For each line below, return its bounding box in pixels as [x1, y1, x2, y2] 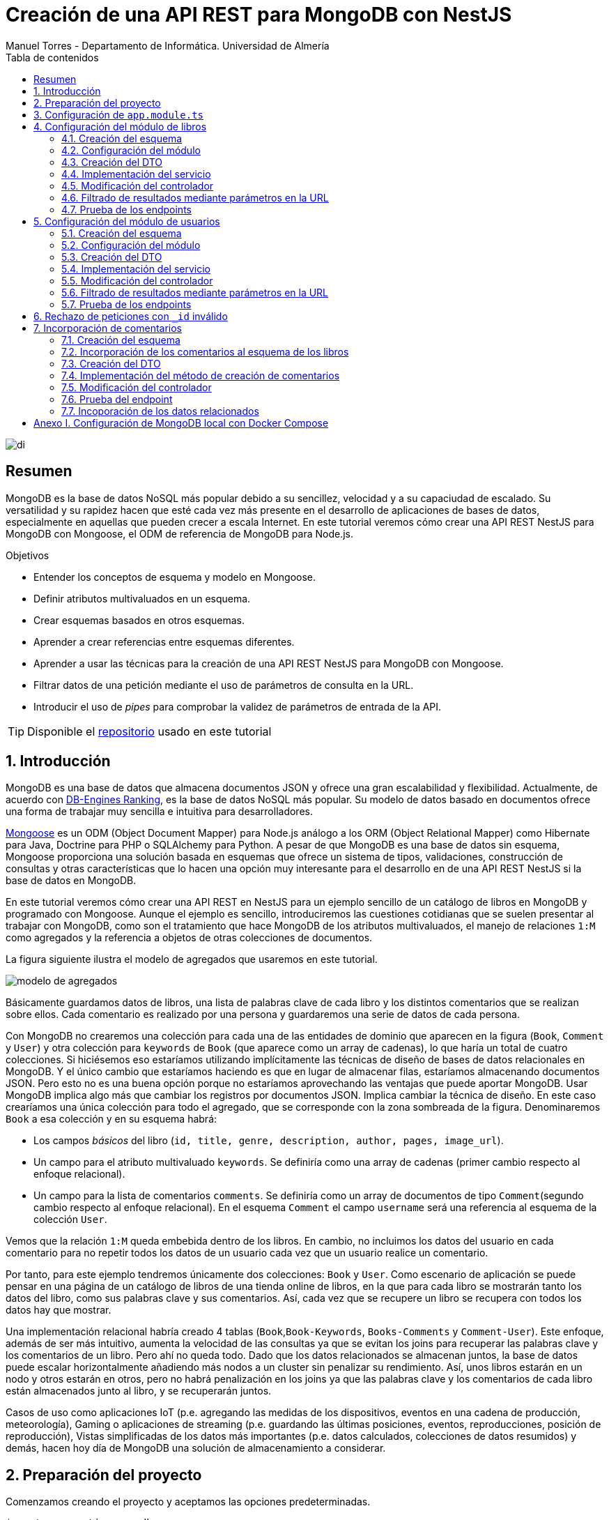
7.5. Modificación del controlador [61, 381, 212, 393]
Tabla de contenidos [6, 51, 99, 63]
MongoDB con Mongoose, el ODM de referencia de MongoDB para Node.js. [6, 527, 353, 540]
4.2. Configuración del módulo [61, 144, 201, 156]
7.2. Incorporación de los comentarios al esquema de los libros [61, 345, 349, 358]
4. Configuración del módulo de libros [33, 120, 207, 132]
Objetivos [6, 549, 49, 561]
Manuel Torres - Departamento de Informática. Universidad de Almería [6, 39, 330, 52]
